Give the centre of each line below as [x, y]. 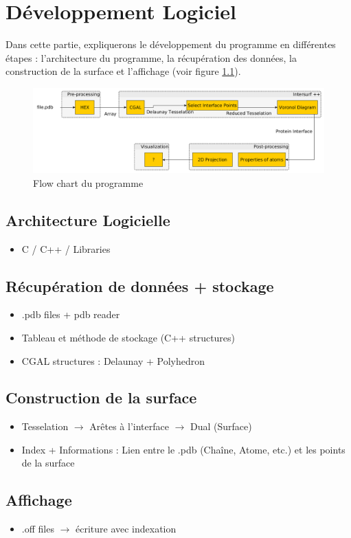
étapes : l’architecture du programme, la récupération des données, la [151, 57]
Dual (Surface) [221, 426]
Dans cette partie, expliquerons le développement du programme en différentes [171, 44]
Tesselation [45, 426]
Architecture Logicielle [88, 220]
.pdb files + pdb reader [71, 314]
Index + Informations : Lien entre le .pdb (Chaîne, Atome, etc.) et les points [183, 449]
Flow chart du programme [88, 182]
